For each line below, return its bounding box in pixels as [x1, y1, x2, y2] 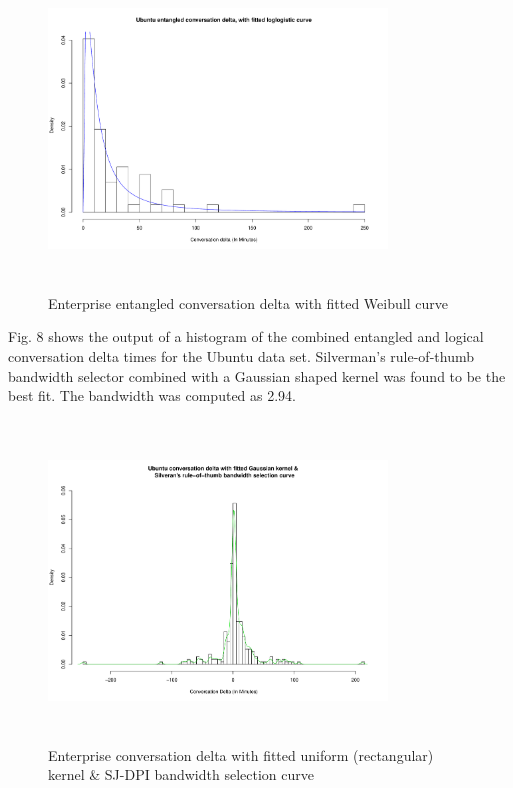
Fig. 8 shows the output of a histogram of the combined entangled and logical [8, 326, 484, 347]
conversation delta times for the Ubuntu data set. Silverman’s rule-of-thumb [8, 346, 474, 367]
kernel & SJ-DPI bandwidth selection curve [48, 764, 314, 785]
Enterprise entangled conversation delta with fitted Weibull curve [48, 292, 448, 313]
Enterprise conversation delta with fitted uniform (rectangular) [48, 744, 434, 765]
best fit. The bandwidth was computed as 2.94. [8, 385, 297, 406]
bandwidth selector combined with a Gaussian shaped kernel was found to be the [8, 365, 506, 386]
